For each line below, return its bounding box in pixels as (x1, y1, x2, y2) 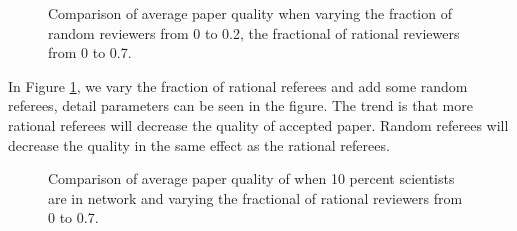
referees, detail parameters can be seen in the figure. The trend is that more (8, 95, 473, 116)
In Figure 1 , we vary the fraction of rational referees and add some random (8, 75, 468, 96)
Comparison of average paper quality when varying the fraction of (48, 3, 452, 23)
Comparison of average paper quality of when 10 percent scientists (48, 168, 455, 189)
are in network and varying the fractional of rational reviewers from (48, 187, 463, 208)
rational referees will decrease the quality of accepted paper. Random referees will (8, 114, 509, 135)
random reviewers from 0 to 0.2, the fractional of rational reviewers (48, 22, 460, 43)
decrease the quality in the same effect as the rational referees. (8, 134, 390, 155)
